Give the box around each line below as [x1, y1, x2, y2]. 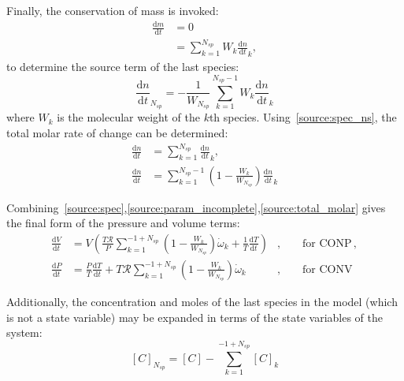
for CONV [302, 263, 353, 275]
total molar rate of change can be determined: [6, 124, 228, 140]
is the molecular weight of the [57, 109, 200, 125]
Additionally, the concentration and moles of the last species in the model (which [6, 293, 398, 309]
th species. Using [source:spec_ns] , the [209, 109, 397, 125]
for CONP [302, 237, 352, 249]
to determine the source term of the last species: [6, 58, 239, 75]
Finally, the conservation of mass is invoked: [6, 2, 219, 18]
